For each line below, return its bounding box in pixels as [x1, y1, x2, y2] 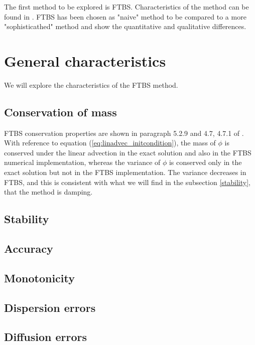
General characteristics [4, 50, 166, 71]
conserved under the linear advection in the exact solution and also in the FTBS [4, 147, 251, 157]
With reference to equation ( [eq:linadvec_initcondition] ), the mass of [4, 137, 216, 148]
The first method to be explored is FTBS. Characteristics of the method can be [4, 2, 249, 12]
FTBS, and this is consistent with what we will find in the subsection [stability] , [4, 177, 250, 187]
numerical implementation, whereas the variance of [4, 157, 161, 167]
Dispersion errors [4, 299, 96, 315]
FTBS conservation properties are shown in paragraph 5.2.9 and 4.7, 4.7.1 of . [4, 127, 244, 138]
